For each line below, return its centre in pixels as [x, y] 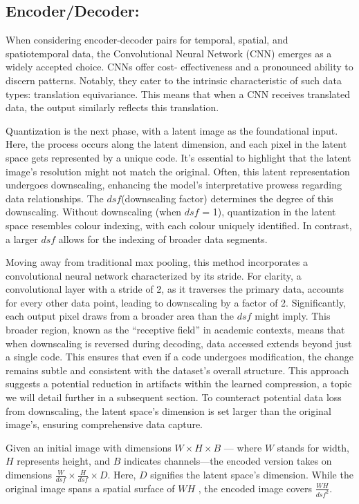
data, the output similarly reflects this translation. [112, 107]
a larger [22, 239]
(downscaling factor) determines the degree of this [227, 198]
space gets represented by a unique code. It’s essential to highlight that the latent [178, 157]
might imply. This [293, 316]
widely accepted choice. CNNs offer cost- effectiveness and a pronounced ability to [179, 67]
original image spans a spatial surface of [90, 488]
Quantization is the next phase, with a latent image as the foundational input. [172, 130]
